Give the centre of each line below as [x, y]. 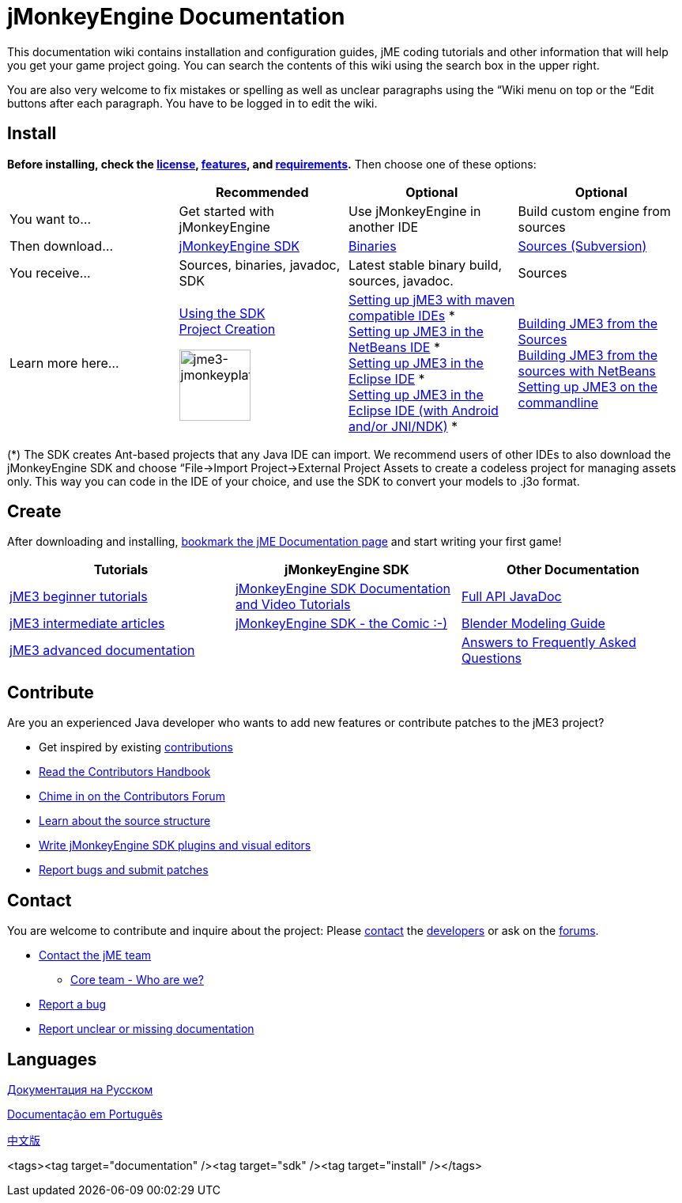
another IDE [384, 227]
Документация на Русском [80, 1089]
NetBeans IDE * [394, 347]
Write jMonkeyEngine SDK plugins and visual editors [175, 846]
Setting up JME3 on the [588, 386]
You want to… [50, 219]
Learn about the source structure [125, 821]
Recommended [262, 192]
